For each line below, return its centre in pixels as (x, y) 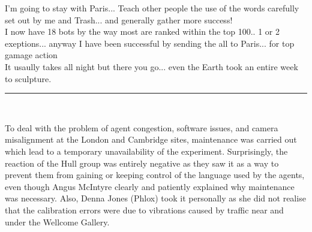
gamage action (31, 55)
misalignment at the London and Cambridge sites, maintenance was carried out (151, 139)
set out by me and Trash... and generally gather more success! (119, 19)
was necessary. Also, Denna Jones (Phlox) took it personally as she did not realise (155, 198)
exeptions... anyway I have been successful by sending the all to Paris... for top (150, 43)
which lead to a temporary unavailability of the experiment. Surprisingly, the (146, 151)
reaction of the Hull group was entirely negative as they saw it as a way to (142, 163)
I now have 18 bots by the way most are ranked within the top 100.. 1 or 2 (142, 31)
